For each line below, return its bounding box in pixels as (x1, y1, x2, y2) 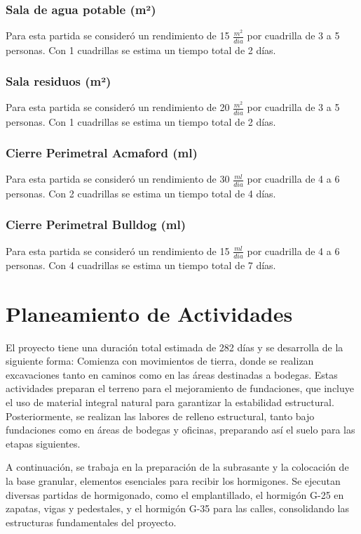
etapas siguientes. (6, 436, 81, 450)
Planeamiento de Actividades (6, 299, 293, 327)
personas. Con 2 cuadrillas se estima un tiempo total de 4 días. (6, 185, 276, 200)
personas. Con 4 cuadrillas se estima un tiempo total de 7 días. (6, 257, 276, 272)
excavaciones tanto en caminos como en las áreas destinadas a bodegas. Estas (6, 367, 338, 382)
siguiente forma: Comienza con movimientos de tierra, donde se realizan (6, 353, 314, 368)
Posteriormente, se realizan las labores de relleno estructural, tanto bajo (6, 408, 315, 423)
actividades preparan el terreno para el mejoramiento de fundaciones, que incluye (6, 381, 355, 396)
